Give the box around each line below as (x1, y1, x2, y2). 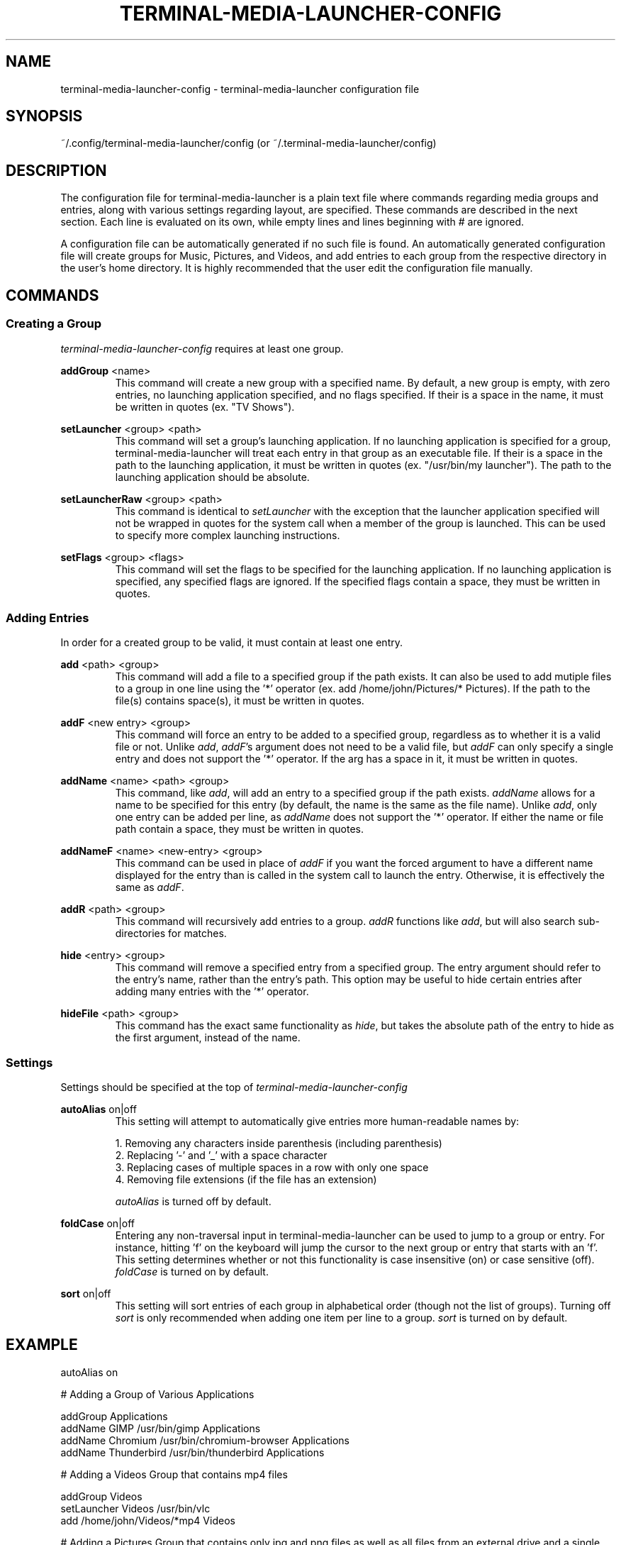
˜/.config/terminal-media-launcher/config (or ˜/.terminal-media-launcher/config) (60, 137, 437, 150)
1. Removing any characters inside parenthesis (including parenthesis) (115, 1137, 442, 1149)
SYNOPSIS (6, 107, 83, 126)
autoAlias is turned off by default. (115, 1195, 272, 1207)
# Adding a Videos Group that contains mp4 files (60, 1468, 288, 1480)
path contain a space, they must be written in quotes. (115, 823, 364, 836)
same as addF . (115, 881, 184, 894)
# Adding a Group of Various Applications (60, 1388, 254, 1400)
